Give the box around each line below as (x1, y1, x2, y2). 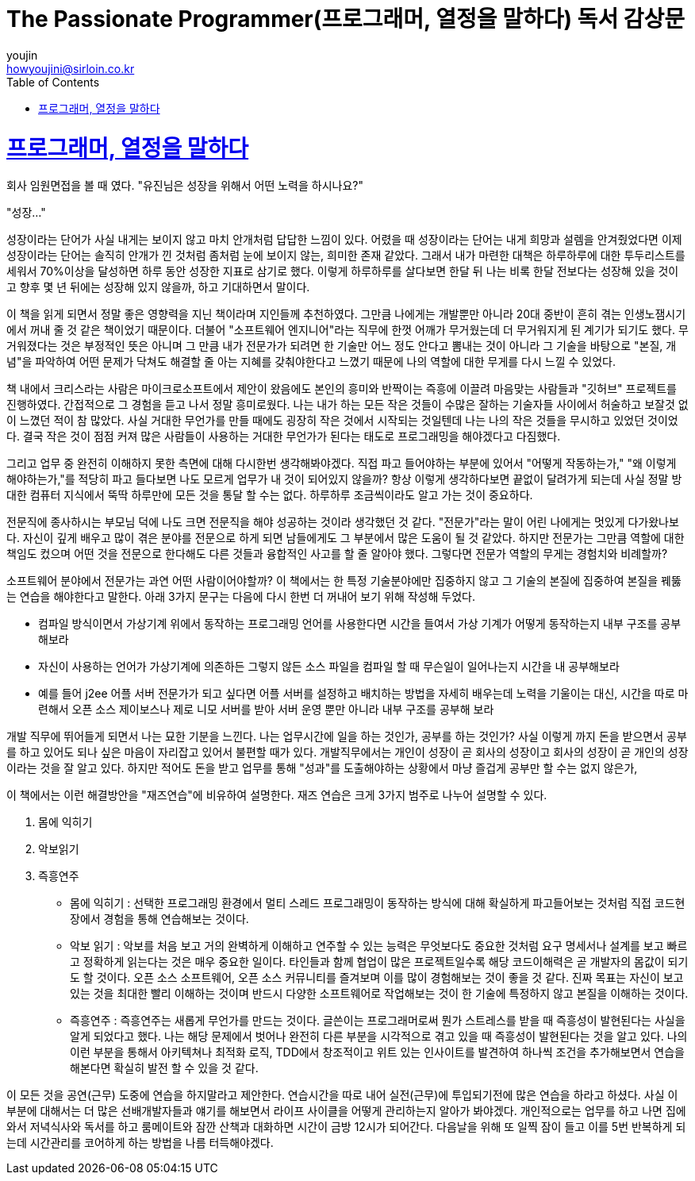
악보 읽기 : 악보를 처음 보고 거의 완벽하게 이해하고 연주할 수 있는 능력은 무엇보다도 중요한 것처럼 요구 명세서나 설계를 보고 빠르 (70, 939, 688, 953)
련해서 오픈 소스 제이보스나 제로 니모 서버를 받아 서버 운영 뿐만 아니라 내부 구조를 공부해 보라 (38, 702, 494, 717)
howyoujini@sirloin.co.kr (6, 61, 135, 75)
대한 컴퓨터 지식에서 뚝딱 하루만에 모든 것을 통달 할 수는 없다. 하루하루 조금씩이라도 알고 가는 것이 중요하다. (6, 488, 533, 502)
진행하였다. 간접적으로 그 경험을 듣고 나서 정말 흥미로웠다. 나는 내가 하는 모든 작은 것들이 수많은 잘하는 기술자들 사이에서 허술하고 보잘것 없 (6, 398, 689, 412)
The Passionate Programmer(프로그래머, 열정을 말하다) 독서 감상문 (6, 6, 685, 33)
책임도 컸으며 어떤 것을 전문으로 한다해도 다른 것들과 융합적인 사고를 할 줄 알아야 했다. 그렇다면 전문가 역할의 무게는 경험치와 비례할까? (6, 547, 668, 561)
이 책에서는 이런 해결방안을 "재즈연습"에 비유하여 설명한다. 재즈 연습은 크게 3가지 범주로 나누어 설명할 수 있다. (6, 788, 547, 802)
